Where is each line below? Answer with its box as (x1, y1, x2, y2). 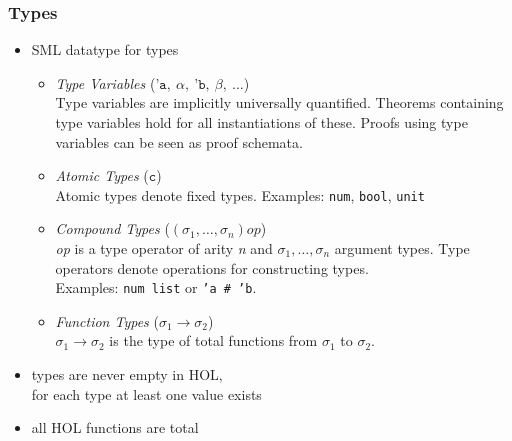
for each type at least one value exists (31, 383, 262, 404)
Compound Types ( (55, 218, 170, 239)
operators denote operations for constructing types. (55, 257, 369, 278)
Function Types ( (55, 310, 159, 331)
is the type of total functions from (109, 330, 318, 351)
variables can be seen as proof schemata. (55, 131, 303, 152)
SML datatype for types (31, 39, 179, 60)
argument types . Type (334, 238, 470, 259)
